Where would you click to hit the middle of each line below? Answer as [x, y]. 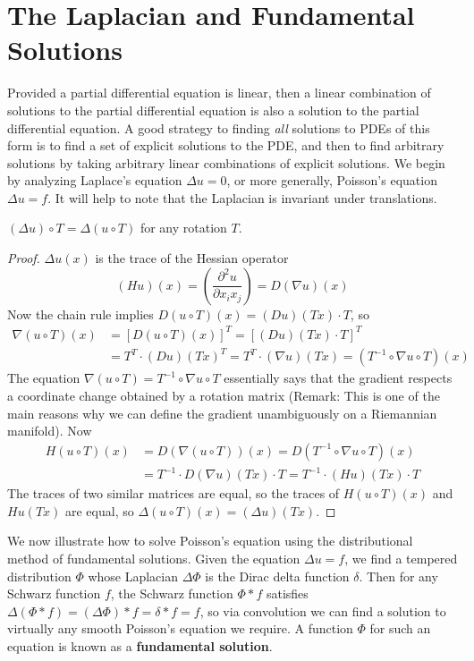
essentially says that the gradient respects [338, 378]
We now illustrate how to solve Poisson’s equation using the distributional [210, 541]
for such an [400, 628]
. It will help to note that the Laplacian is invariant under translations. [242, 197]
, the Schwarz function [172, 593]
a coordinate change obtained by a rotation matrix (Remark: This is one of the [224, 395]
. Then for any [398, 576]
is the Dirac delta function [277, 576]
